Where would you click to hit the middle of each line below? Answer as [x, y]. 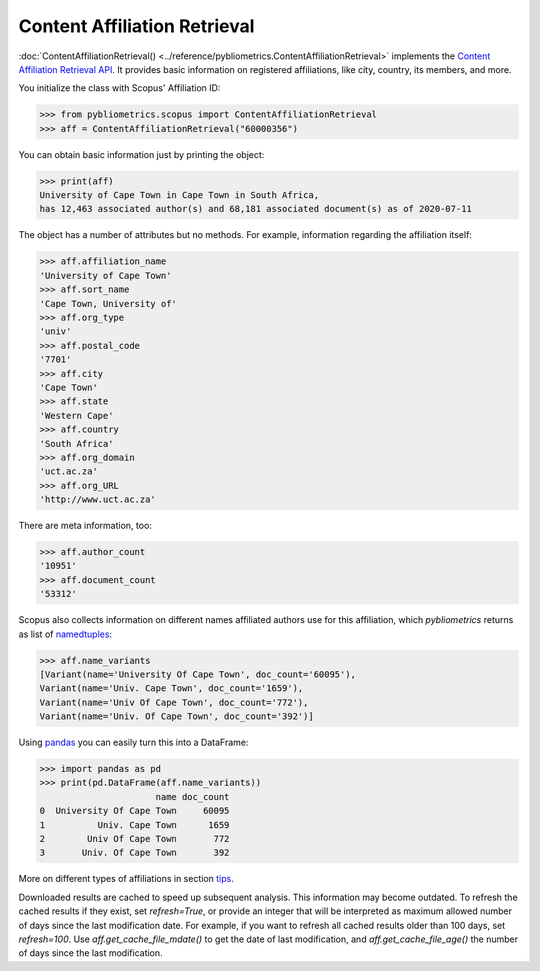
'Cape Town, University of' [108, 303]
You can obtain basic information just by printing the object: [141, 154]
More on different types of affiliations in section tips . [126, 879]
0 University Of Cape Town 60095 [134, 811]
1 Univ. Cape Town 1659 [134, 824]
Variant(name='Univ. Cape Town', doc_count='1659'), [171, 688]
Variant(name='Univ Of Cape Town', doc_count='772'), [174, 702]
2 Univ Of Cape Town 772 [134, 839]
